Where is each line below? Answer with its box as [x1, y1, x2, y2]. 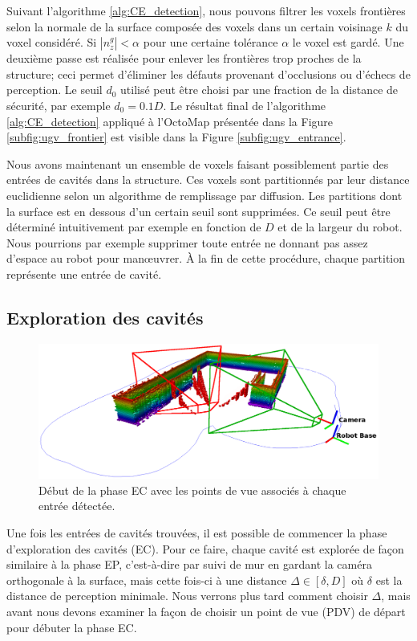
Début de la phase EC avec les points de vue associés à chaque [38, 481, 346, 498]
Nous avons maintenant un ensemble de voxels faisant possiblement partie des [6, 155, 389, 172]
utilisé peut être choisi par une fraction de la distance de [120, 81, 399, 98]
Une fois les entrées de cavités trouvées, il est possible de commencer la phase [6, 525, 387, 541]
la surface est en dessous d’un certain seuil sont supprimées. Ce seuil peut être [6, 202, 391, 219]
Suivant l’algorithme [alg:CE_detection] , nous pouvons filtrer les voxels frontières [6, 2, 406, 18]
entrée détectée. [38, 497, 115, 514]
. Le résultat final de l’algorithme [163, 96, 326, 113]
